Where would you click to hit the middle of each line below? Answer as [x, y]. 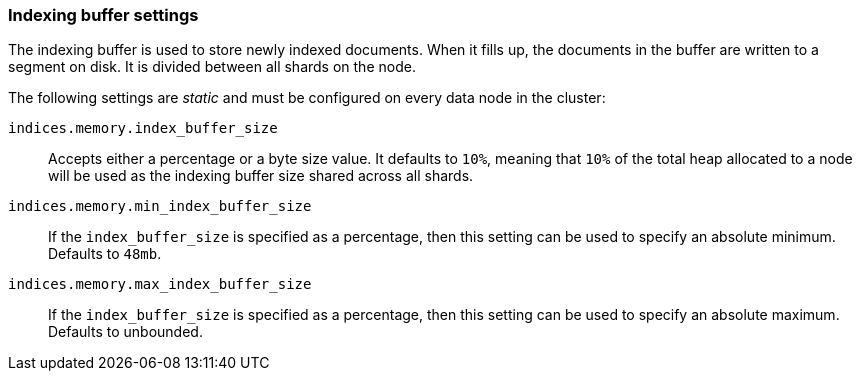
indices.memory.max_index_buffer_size [160, 284]
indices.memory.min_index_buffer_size [160, 206]
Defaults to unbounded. [125, 332]
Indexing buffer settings [103, 15]
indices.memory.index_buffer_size [143, 128]
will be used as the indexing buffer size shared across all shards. [261, 176]
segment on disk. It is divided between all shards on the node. [212, 67]
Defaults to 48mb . [105, 254]
